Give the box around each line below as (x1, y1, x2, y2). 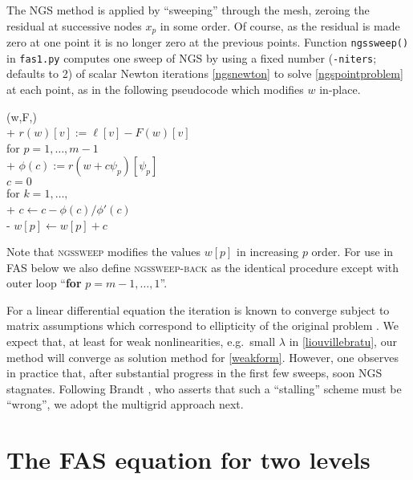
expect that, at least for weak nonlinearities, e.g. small (6, 333, 276, 350)
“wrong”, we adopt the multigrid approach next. (6, 396, 244, 413)
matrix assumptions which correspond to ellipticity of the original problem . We (6, 317, 399, 334)
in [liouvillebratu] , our (289, 333, 397, 350)
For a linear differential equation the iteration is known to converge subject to (6, 301, 390, 318)
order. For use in (311, 243, 394, 260)
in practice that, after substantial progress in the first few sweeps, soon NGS (6, 364, 383, 381)
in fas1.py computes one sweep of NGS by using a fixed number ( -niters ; (6, 49, 377, 66)
